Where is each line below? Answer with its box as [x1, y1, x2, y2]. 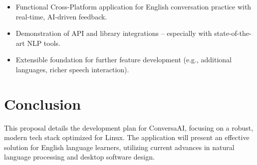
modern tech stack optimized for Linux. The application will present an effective [4, 132, 250, 143]
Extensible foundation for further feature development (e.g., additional [15, 54, 232, 65]
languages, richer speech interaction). [15, 64, 129, 74]
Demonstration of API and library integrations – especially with [15, 28, 212, 38]
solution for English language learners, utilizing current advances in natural [4, 142, 235, 152]
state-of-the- [214, 28, 252, 38]
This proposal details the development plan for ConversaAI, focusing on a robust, [4, 122, 254, 133]
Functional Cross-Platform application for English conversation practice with [15, 1, 252, 11]
